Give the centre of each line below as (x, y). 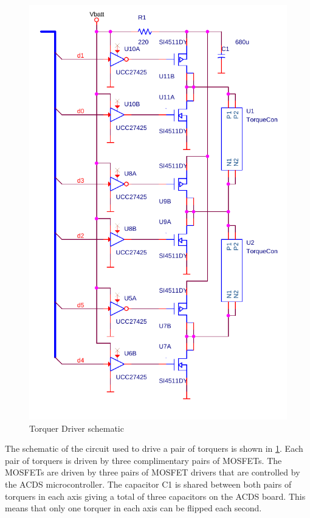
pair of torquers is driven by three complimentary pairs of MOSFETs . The (143, 460)
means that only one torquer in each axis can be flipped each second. (133, 508)
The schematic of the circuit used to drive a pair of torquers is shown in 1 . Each (154, 448)
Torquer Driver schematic (77, 428)
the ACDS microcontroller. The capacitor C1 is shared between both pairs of (148, 484)
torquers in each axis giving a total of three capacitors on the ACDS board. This (155, 496)
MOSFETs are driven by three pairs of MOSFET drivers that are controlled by (153, 472)
